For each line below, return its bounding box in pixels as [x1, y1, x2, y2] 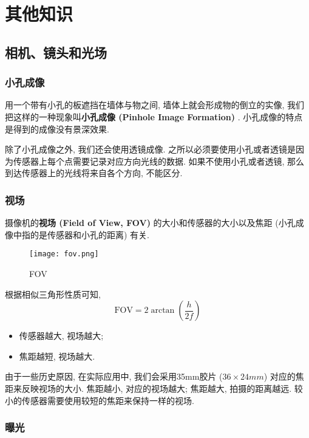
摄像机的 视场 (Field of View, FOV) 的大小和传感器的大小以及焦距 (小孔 [5, 216, 296, 229]
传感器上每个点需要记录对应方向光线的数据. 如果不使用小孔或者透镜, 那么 [13, 154, 305, 167]
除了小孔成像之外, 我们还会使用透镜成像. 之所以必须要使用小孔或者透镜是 [5, 143, 296, 156]
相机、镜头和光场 [5, 43, 107, 61]
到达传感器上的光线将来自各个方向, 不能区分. [5, 166, 183, 179]
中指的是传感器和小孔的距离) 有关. [13, 228, 149, 241]
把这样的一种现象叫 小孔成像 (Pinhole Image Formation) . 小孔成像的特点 [5, 110, 303, 123]
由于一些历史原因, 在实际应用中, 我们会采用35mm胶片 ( [5, 370, 223, 383]
